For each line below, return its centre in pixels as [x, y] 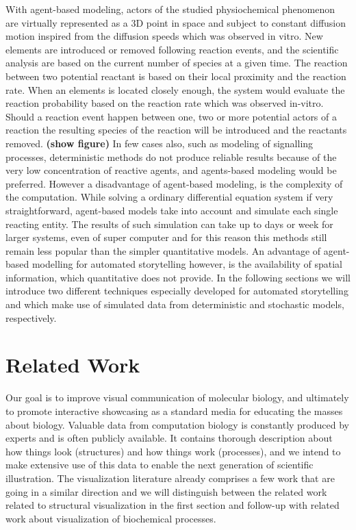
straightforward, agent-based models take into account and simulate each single [172, 210]
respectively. [31, 317]
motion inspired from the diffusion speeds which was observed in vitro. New [164, 36]
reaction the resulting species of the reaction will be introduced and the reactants [176, 130]
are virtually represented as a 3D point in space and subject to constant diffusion [176, 22]
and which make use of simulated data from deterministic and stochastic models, [175, 304]
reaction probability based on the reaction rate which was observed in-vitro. [165, 103]
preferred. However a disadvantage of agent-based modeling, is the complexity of [174, 183]
